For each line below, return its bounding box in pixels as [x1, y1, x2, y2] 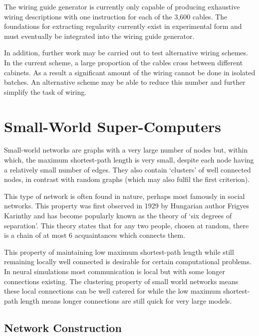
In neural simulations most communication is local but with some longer [4, 266, 226, 276]
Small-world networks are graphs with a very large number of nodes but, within [4, 145, 248, 155]
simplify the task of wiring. [4, 86, 87, 97]
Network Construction [4, 320, 122, 335]
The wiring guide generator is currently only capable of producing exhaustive [4, 1, 240, 11]
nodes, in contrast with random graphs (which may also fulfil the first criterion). [4, 174, 250, 184]
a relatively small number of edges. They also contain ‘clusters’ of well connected [4, 164, 251, 174]
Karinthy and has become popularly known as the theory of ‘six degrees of [4, 210, 232, 221]
